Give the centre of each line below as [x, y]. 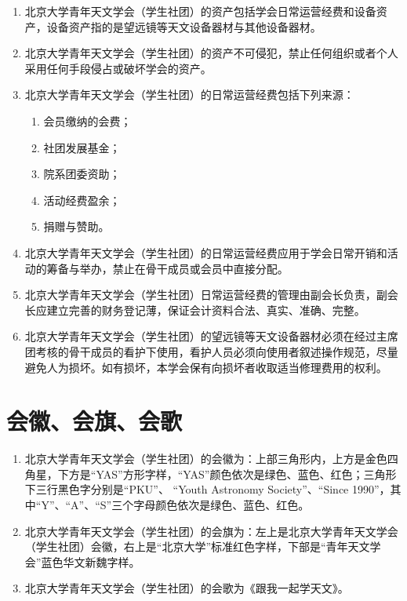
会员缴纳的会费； [87, 120]
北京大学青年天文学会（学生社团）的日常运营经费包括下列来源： [189, 95]
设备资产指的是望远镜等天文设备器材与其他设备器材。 [184, 26]
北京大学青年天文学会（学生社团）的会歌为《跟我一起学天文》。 [187, 588]
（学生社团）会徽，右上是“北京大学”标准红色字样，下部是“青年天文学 [203, 546]
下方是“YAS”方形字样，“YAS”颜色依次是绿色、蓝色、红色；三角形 [227, 474]
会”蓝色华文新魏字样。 [82, 561]
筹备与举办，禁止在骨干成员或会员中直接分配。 [167, 268]
